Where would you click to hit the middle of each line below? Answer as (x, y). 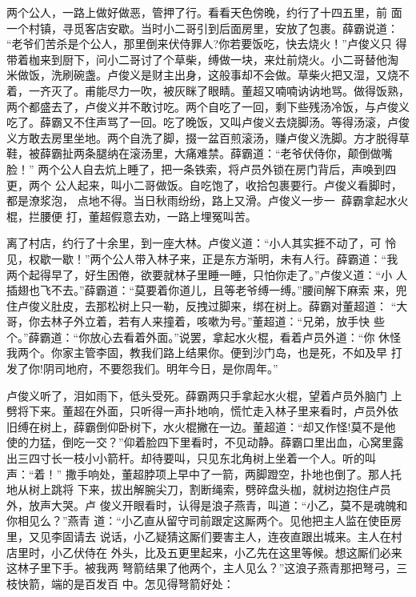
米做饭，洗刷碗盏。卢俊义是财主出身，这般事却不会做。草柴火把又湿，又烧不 (208, 75)
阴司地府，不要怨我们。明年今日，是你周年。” (160, 369)
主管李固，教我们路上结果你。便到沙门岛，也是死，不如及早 (230, 353)
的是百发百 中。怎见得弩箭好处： (148, 583)
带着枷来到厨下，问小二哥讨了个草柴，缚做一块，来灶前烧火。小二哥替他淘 (202, 59)
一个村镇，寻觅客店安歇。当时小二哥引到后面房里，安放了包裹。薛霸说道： (202, 28)
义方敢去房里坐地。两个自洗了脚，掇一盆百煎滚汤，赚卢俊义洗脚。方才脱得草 (208, 137)
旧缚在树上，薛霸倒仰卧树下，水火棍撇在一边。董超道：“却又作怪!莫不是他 (201, 426)
